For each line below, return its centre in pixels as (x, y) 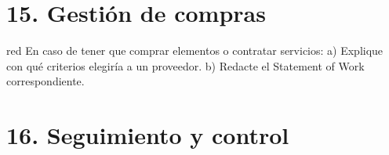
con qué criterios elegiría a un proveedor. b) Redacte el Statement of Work (185, 65)
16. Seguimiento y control (148, 135)
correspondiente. (45, 81)
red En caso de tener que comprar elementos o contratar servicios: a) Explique (195, 50)
